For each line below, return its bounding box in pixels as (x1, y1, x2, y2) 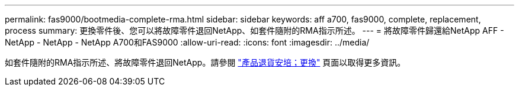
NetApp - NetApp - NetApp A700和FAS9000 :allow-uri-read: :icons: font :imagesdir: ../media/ (5, 37, 370, 47)
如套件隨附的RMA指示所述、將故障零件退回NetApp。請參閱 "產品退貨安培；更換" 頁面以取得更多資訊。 (5, 57, 406, 67)
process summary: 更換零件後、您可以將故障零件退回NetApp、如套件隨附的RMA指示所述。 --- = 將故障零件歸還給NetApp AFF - (5, 25, 504, 35)
